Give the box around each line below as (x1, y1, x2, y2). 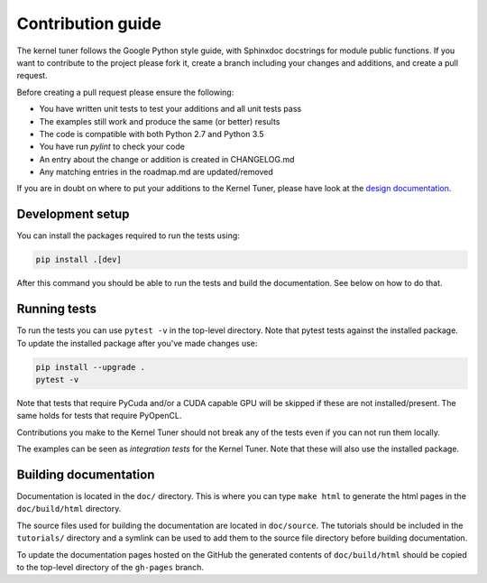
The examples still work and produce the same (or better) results (39, 116, 280, 126)
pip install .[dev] (35, 254, 122, 265)
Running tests (16, 301, 97, 317)
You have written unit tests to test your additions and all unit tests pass (39, 104, 302, 115)
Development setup (16, 207, 130, 222)
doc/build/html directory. (16, 504, 122, 514)
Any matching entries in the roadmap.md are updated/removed (39, 167, 274, 178)
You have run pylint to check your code (39, 141, 185, 153)
